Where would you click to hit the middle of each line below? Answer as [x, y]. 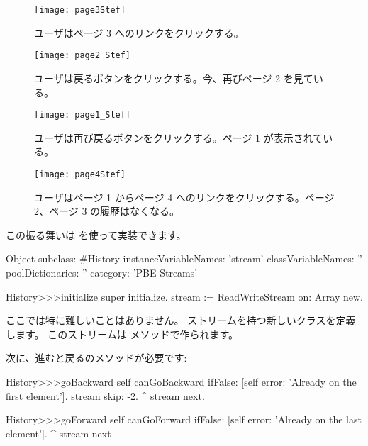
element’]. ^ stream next [58, 433]
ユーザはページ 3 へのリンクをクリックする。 [139, 32]
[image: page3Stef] [80, 10]
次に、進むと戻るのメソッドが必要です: [96, 358]
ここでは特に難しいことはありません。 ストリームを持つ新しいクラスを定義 [181, 320]
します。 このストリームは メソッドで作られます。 [122, 334]
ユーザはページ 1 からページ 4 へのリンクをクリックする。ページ [184, 197]
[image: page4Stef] [80, 174]
